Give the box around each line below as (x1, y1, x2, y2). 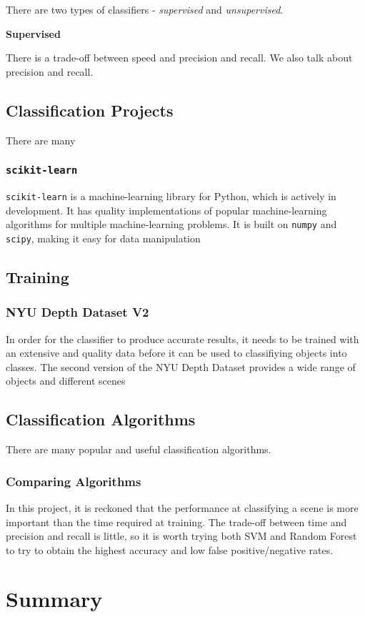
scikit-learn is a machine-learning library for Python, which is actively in (6, 188, 336, 203)
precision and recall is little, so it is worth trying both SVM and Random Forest (6, 528, 357, 543)
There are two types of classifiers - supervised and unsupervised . (6, 2, 284, 16)
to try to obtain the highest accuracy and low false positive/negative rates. (6, 542, 334, 557)
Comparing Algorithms (6, 472, 141, 490)
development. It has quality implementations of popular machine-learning (6, 202, 327, 217)
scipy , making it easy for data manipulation (6, 230, 201, 245)
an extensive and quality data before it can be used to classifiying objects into (6, 345, 347, 360)
